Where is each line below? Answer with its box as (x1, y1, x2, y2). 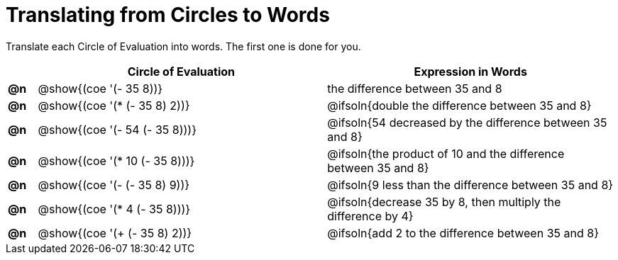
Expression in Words (414, 64, 527, 79)
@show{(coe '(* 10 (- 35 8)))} (38, 153, 195, 168)
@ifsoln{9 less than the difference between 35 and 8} (327, 177, 614, 192)
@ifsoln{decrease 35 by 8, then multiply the (327, 194, 561, 209)
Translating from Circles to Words (6, 3, 330, 27)
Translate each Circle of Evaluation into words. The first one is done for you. (6, 40, 361, 52)
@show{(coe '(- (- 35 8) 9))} (38, 177, 190, 192)
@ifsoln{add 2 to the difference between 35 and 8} (327, 225, 599, 240)
